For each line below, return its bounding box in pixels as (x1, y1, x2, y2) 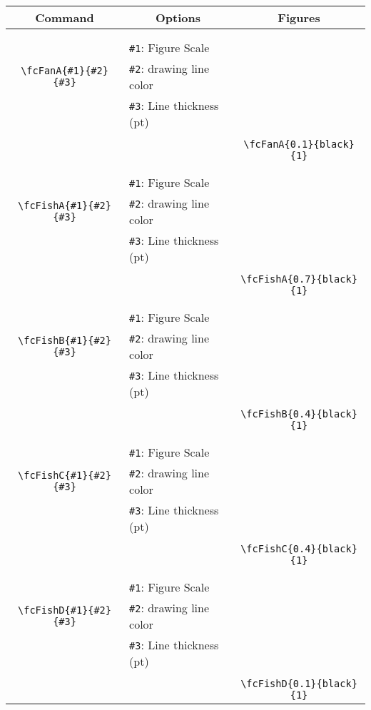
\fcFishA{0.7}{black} (240, 273, 357, 285)
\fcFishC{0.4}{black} (240, 543, 357, 554)
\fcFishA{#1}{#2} (18, 200, 111, 211)
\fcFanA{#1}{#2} (21, 65, 108, 76)
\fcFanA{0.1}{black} (243, 138, 355, 150)
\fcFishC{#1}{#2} (18, 470, 111, 481)
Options (156, 9, 201, 26)
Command (35, 9, 94, 26)
